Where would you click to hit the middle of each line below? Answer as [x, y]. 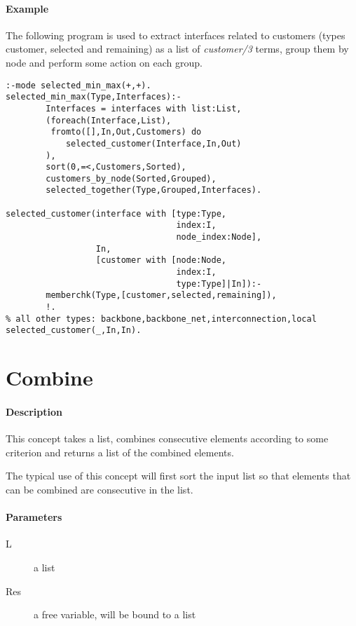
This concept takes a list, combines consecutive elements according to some [167, 438]
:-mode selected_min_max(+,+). [78, 85]
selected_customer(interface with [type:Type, [116, 213]
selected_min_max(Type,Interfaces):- [94, 97]
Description [34, 411]
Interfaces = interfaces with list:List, [144, 108]
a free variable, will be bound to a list [115, 614]
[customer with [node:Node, [161, 260]
